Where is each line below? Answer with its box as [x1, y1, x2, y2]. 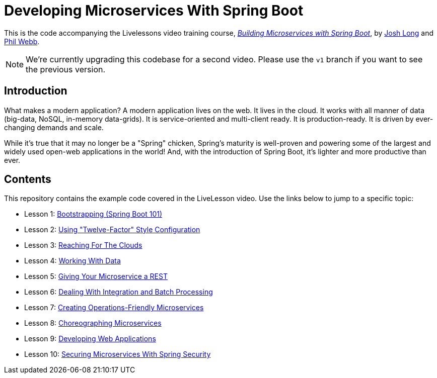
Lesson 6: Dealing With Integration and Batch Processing [24, 288, 213, 297]
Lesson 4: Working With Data [24, 256, 121, 265]
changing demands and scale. [4, 123, 104, 132]
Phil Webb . [4, 37, 40, 46]
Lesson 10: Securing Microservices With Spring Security [24, 350, 211, 359]
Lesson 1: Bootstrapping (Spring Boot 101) [24, 210, 163, 219]
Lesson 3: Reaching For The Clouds [24, 241, 142, 250]
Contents [4, 173, 51, 186]
